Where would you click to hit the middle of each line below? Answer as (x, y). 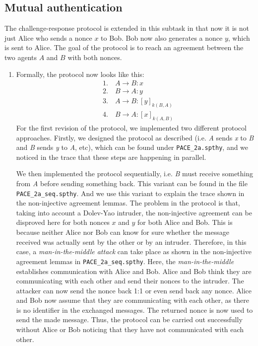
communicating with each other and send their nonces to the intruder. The (130, 281)
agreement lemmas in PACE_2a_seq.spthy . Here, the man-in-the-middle (125, 261)
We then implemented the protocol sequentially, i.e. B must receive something (134, 173)
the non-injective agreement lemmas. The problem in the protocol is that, (128, 203)
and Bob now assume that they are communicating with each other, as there (132, 300)
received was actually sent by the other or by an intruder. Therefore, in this (131, 242)
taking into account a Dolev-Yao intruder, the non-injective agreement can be (134, 212)
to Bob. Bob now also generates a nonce (162, 37)
